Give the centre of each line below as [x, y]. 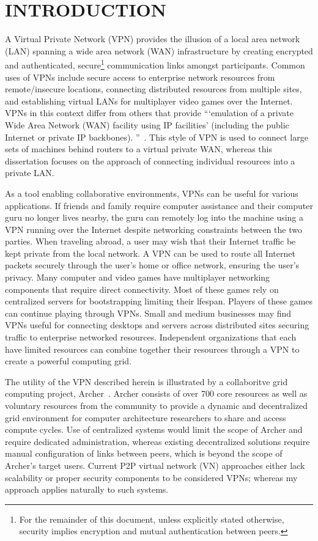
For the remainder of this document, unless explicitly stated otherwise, [152, 519]
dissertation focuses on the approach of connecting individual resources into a [150, 160]
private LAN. [30, 173]
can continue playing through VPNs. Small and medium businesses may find [148, 313]
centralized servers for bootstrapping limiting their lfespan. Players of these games [159, 301]
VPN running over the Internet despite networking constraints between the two [153, 229]
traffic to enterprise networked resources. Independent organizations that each [151, 337]
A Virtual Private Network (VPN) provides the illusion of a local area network [153, 39]
